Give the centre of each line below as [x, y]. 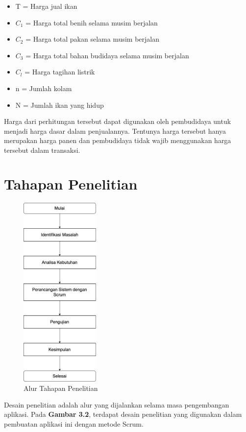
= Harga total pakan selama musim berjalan [93, 39]
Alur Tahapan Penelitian [61, 388]
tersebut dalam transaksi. [42, 150]
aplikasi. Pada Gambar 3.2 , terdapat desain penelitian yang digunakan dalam [123, 414]
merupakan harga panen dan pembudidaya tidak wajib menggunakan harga [118, 140]
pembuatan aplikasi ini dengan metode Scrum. [74, 423]
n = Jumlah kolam [44, 88]
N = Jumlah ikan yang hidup [60, 105]
